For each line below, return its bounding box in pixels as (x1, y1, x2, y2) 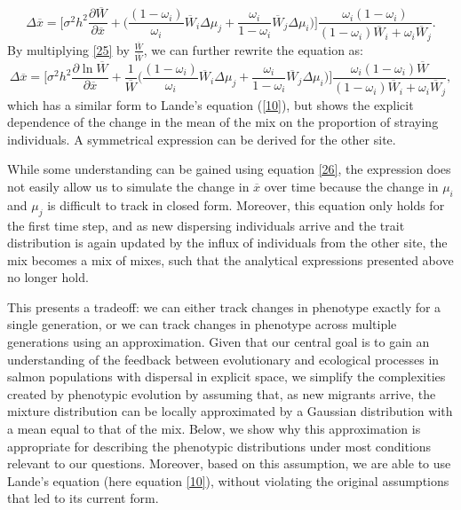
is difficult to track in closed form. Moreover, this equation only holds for (47, 195, 445, 214)
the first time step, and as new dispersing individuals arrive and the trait (7, 216, 405, 234)
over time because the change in (264, 177, 439, 195)
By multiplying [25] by (7, 40, 130, 59)
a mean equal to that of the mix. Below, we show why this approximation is (7, 420, 421, 438)
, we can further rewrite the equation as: (143, 40, 363, 59)
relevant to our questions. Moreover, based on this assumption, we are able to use (7, 454, 451, 473)
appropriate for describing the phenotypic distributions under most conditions (7, 436, 432, 455)
